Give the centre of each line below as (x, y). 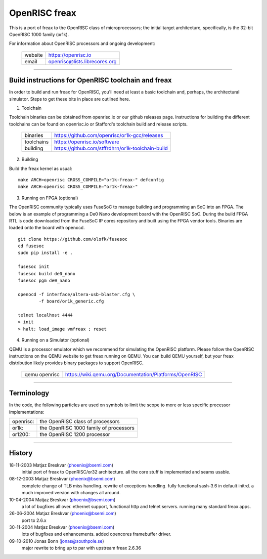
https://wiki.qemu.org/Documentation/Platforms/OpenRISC (133, 374)
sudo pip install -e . (45, 253)
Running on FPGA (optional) (50, 198)
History (21, 453)
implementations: (27, 412)
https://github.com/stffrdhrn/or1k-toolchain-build (111, 148)
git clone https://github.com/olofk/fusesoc (73, 239)
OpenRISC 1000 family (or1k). (39, 34)
